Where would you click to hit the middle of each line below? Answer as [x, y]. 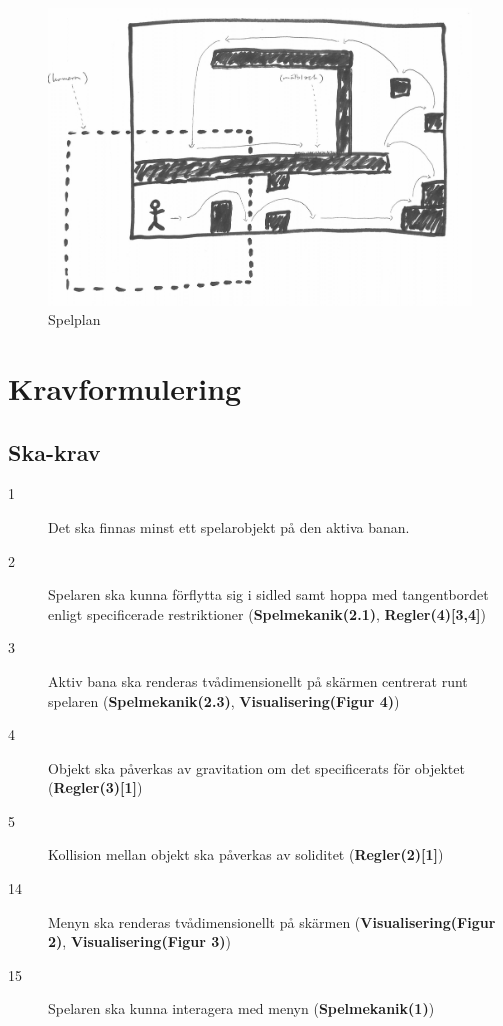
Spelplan [74, 319]
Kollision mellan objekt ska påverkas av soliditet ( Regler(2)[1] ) [246, 854]
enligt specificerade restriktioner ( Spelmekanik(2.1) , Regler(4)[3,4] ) [267, 613]
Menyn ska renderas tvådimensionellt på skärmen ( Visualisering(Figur [272, 921]
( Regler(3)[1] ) [95, 787]
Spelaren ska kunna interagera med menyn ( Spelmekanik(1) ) [241, 1008]
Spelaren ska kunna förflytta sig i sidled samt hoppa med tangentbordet [268, 594]
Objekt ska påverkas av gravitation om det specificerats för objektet [256, 767]
